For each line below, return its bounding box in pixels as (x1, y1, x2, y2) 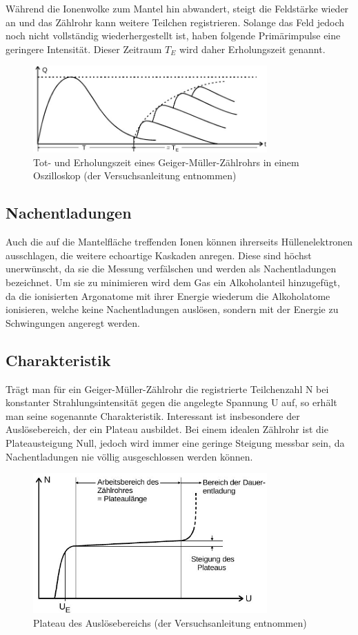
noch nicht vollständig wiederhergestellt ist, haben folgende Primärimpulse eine (6, 28, 341, 43)
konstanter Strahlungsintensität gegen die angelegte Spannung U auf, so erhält (6, 395, 337, 410)
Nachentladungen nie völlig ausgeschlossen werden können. (6, 449, 253, 463)
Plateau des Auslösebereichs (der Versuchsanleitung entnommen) (33, 615, 307, 629)
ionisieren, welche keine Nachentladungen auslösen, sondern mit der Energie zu (6, 302, 339, 316)
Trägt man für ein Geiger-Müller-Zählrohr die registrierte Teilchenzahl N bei (6, 381, 329, 396)
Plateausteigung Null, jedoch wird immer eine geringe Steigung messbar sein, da (6, 435, 345, 450)
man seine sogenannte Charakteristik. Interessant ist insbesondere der (6, 408, 300, 423)
